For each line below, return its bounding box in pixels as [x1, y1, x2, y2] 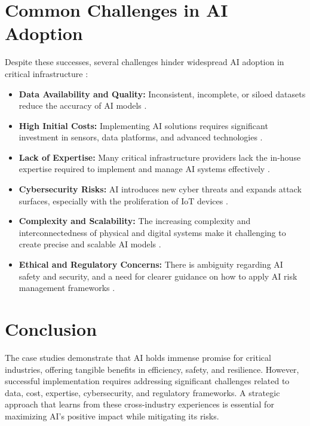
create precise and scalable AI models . [19, 238, 161, 250]
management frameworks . [19, 281, 115, 294]
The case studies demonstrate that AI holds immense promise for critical [5, 351, 271, 363]
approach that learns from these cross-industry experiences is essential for [5, 398, 274, 410]
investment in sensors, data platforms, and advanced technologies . [19, 131, 263, 143]
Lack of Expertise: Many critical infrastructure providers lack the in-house [19, 151, 301, 163]
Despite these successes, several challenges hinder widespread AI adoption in [5, 56, 284, 68]
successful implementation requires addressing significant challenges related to [5, 375, 290, 387]
